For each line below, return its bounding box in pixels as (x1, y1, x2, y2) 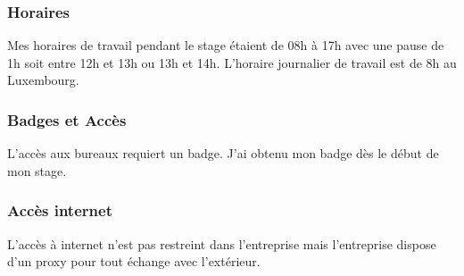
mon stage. (7, 161, 67, 180)
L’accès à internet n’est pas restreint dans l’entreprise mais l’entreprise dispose (7, 234, 436, 253)
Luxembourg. (7, 71, 79, 89)
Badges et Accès (7, 108, 127, 130)
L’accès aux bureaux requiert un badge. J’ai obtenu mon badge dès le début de (7, 144, 439, 163)
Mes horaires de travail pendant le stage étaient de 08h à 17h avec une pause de (7, 36, 444, 54)
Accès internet (7, 199, 112, 222)
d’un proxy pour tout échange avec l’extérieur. (7, 252, 261, 271)
